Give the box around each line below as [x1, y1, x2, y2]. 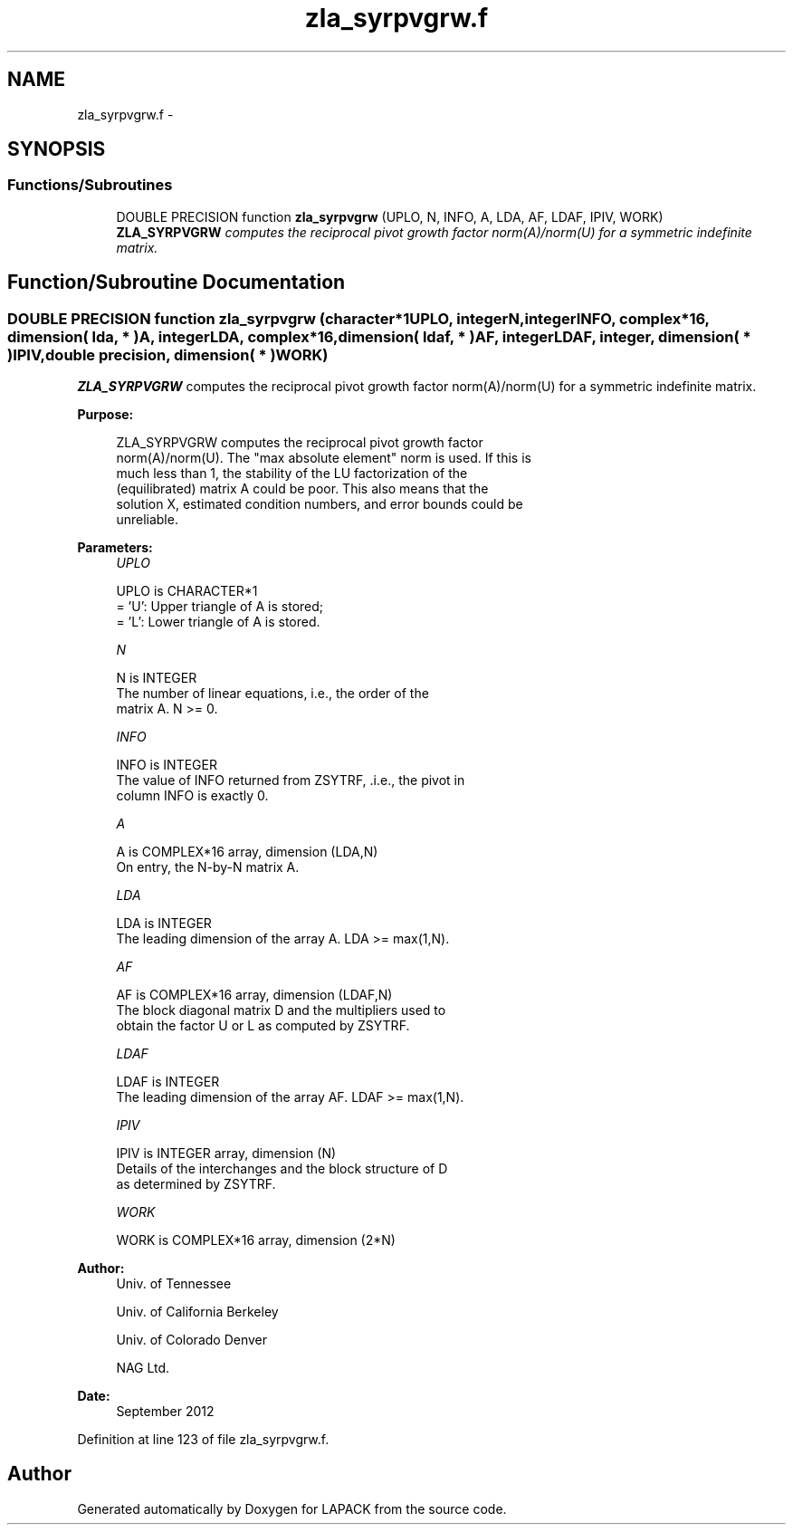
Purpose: [77, 407, 134, 423]
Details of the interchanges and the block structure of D [116, 1161, 448, 1177]
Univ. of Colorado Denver [116, 1332, 268, 1348]
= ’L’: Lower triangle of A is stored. [116, 614, 320, 630]
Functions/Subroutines [7, 176, 173, 195]
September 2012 [116, 1403, 215, 1420]
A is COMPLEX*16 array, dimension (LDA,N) [116, 844, 378, 860]
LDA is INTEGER [116, 915, 212, 932]
